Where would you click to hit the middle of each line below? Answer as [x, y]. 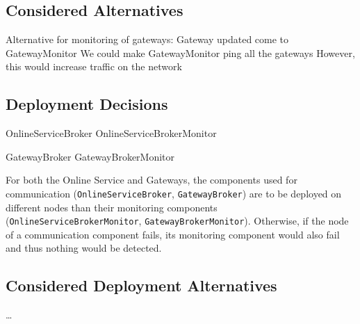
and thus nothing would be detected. [84, 248]
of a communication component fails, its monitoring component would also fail [173, 234]
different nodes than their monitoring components [112, 207]
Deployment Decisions [87, 104]
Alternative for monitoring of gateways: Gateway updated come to [147, 39]
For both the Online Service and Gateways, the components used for [152, 180]
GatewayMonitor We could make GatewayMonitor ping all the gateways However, [180, 52]
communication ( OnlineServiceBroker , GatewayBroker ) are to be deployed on [174, 193]
